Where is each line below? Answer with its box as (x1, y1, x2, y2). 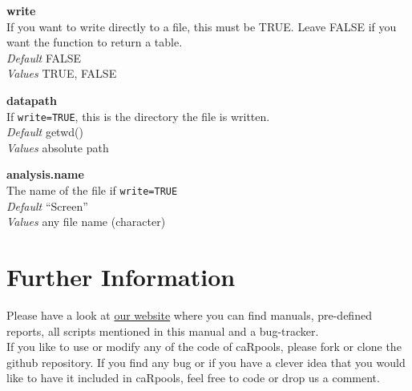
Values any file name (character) (6, 213, 166, 230)
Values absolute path (6, 139, 109, 155)
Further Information (6, 260, 236, 293)
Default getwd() (6, 123, 83, 140)
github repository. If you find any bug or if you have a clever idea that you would (6, 353, 406, 370)
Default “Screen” (6, 197, 88, 214)
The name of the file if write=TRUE (6, 182, 178, 198)
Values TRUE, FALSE (6, 65, 117, 82)
